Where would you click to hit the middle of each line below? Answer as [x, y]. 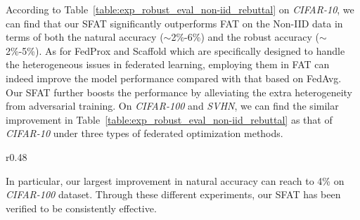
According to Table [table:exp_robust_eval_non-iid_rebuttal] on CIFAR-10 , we [180, 9]
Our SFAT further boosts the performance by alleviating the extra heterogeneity [179, 92]
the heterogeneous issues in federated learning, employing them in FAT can [168, 64]
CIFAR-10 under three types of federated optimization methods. [144, 133]
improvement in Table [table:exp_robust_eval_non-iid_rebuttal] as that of [169, 119]
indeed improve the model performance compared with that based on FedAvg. [174, 78]
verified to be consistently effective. [81, 208]
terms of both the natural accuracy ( [85, 37]
